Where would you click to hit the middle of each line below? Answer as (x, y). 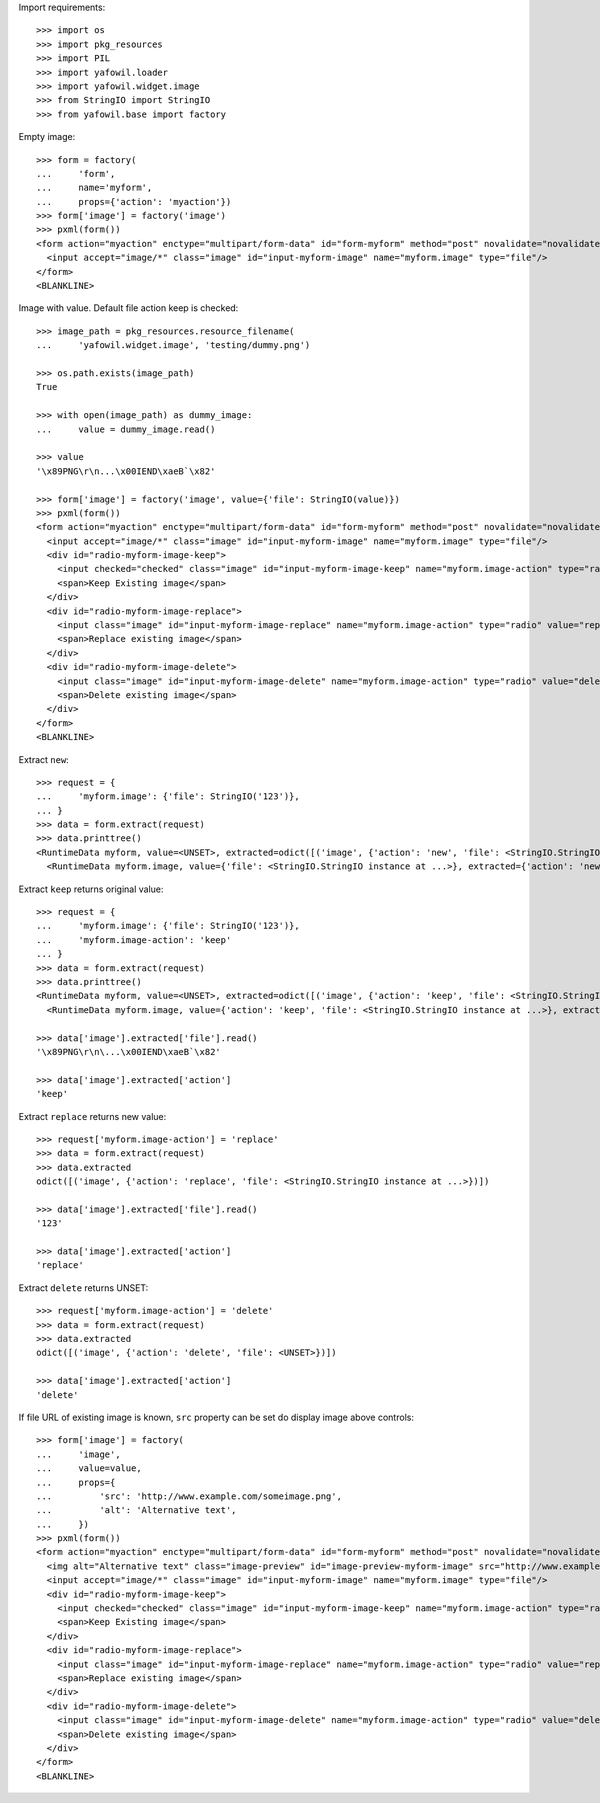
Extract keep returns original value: (91, 889)
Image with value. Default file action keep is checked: (128, 308)
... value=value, (89, 1468)
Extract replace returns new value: (92, 1116)
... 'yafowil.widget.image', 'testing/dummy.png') (173, 345)
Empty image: (47, 137)
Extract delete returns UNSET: (83, 1287)
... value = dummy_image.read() (126, 429)
